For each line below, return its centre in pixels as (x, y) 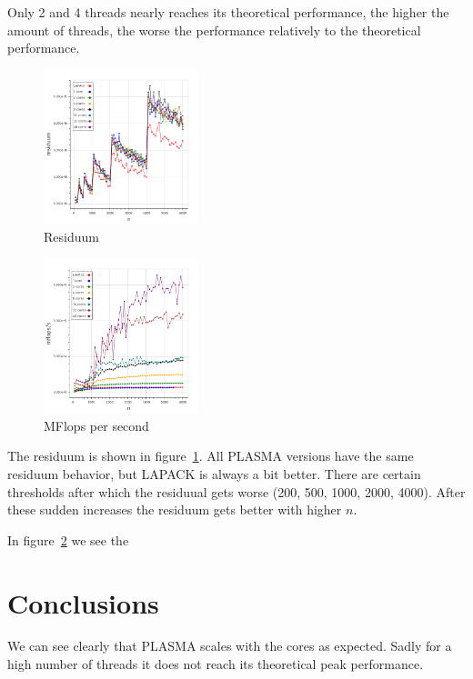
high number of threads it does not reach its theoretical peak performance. (216, 664)
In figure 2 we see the (68, 539)
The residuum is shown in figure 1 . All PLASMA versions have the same (211, 456)
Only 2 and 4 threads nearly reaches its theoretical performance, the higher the (228, 12)
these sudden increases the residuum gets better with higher (175, 509)
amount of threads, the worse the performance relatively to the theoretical (214, 30)
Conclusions (83, 602)
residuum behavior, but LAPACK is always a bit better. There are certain (214, 473)
